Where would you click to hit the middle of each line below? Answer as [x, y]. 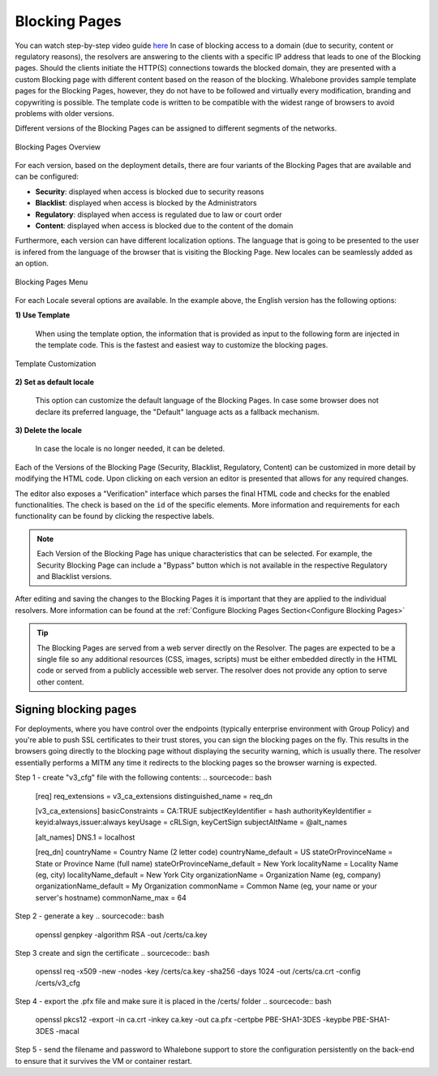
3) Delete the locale [49, 430]
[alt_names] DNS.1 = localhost [85, 837]
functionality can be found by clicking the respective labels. [115, 516]
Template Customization [56, 363]
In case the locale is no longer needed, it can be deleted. [130, 449]
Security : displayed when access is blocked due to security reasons [150, 192]
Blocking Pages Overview [58, 147]
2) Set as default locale [55, 382]
